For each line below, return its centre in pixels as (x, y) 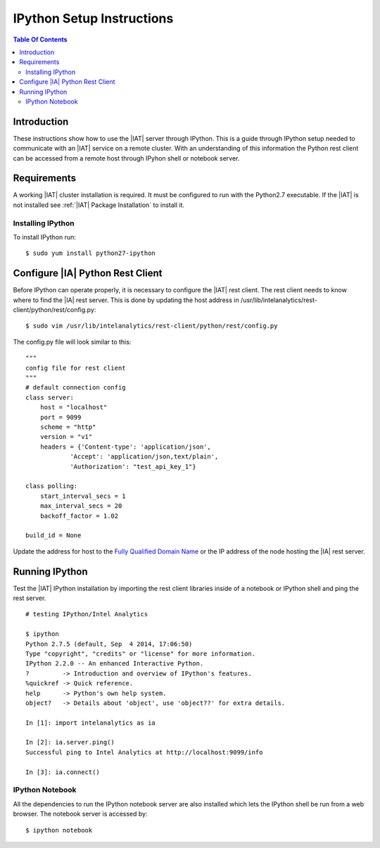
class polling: (52, 486)
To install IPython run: (45, 237)
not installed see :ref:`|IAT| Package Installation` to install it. (99, 205)
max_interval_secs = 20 (81, 506)
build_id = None (53, 536)
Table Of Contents (40, 39)
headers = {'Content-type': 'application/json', (125, 447)
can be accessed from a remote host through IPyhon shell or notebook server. (126, 158)
